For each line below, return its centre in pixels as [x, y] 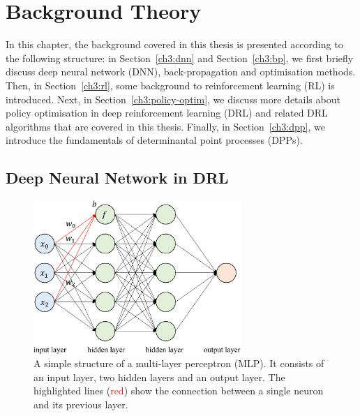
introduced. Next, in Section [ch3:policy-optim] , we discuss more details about [173, 99]
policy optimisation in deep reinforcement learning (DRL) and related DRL [167, 113]
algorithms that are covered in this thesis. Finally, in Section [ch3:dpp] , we [165, 126]
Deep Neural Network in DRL [117, 178]
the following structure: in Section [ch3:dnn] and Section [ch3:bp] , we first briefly [180, 58]
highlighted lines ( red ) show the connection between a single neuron [179, 391]
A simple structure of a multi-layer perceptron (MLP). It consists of [179, 363]
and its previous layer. [81, 404]
